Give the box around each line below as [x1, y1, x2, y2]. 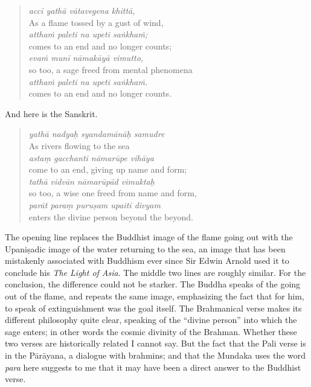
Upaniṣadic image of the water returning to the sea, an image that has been [5, 242, 286, 255]
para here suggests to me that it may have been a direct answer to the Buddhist [5, 360, 301, 373]
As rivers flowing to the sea [28, 139, 130, 152]
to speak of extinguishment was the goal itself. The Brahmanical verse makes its [5, 301, 302, 314]
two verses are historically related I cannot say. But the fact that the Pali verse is [5, 337, 306, 350]
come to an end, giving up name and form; [28, 163, 187, 176]
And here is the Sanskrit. [5, 107, 98, 120]
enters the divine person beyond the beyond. [28, 210, 193, 223]
